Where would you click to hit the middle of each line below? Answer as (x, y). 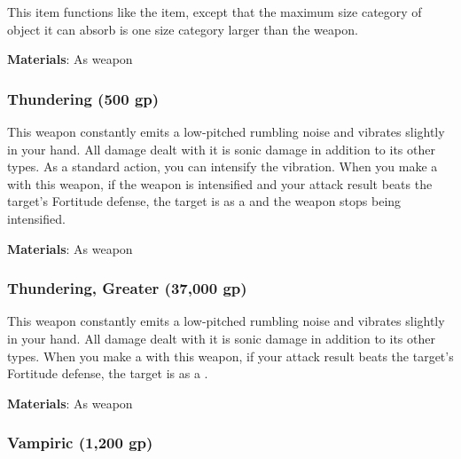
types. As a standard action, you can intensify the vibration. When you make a (223, 166)
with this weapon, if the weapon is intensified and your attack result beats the (220, 183)
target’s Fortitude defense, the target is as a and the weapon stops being (204, 201)
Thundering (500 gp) (83, 98)
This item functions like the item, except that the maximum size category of (215, 12)
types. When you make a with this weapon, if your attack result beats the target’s (230, 356)
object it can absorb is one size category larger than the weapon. (183, 29)
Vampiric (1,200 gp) (80, 443)
